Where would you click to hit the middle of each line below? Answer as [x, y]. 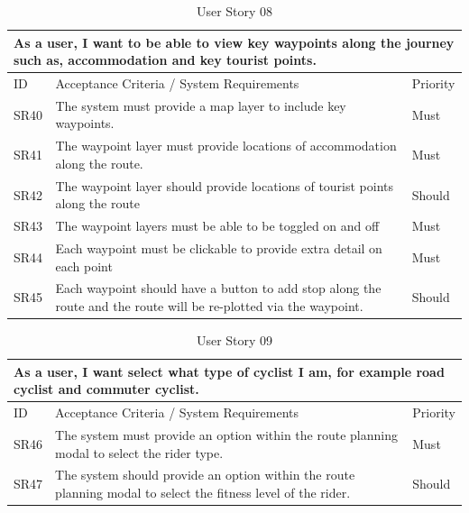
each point [84, 266]
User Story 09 [234, 340]
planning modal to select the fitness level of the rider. [203, 493]
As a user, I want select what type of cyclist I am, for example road [229, 371]
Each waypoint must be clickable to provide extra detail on [219, 248]
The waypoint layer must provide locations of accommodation [226, 146]
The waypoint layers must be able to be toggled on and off [217, 226]
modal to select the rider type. [139, 452]
